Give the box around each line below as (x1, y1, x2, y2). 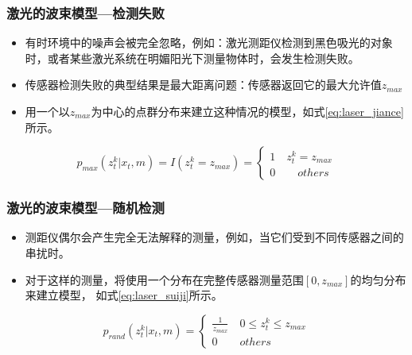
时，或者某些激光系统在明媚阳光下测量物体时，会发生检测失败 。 (25, 49, 360, 66)
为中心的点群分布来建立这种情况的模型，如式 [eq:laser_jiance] (91, 103, 404, 119)
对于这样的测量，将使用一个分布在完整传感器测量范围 (25, 271, 304, 287)
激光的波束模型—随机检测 (6, 198, 165, 218)
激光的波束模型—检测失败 (6, 2, 165, 22)
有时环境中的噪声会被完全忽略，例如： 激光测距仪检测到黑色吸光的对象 (25, 34, 393, 51)
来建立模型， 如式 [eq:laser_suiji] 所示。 (25, 287, 223, 303)
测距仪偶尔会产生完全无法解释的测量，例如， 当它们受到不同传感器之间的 (25, 229, 404, 245)
